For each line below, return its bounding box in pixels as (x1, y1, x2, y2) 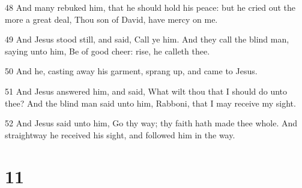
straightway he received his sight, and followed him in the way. (5, 128, 235, 141)
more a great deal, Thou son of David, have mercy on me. (5, 13, 218, 25)
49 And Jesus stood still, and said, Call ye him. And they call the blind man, (5, 33, 289, 46)
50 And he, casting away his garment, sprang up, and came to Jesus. (5, 65, 258, 77)
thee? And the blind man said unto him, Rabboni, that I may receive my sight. (5, 96, 296, 109)
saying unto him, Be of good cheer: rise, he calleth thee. (5, 44, 210, 57)
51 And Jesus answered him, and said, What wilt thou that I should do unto (5, 84, 288, 97)
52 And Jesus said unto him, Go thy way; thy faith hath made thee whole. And (5, 117, 298, 129)
